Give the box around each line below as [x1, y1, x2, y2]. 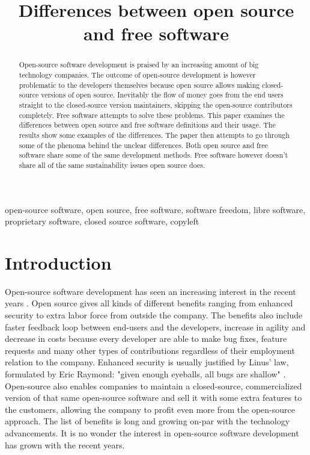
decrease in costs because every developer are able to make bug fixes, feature [5, 332, 287, 345]
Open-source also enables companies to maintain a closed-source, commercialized [5, 379, 302, 392]
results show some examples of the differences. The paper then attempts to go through [19, 129, 290, 140]
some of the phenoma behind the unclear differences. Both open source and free [19, 140, 268, 150]
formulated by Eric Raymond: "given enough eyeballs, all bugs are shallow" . [5, 368, 286, 380]
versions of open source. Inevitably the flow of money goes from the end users [41, 90, 284, 100]
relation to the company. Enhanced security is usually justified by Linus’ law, [5, 356, 289, 368]
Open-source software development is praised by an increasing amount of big [19, 60, 259, 70]
